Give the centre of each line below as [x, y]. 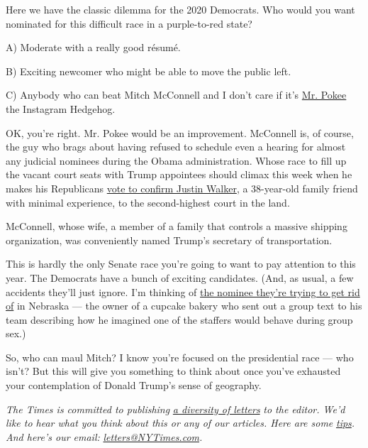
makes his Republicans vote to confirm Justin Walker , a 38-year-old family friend [182, 188]
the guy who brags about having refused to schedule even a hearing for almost [176, 147]
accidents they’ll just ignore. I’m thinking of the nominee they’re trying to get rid [183, 291]
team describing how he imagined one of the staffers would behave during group [179, 319]
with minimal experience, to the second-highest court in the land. [148, 202]
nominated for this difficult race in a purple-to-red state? [129, 23]
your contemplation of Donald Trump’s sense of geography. [134, 385]
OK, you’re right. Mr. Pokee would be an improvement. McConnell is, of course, [180, 132]
